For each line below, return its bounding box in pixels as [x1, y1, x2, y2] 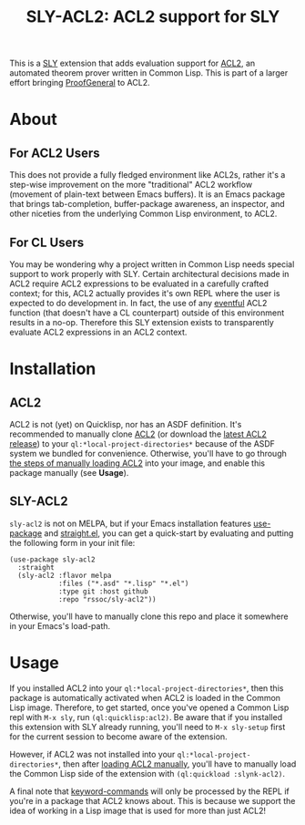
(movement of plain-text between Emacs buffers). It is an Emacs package [9, 189, 285, 200]
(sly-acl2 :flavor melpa [17, 571, 112, 580]
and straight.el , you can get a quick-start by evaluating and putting [44, 527, 294, 539]
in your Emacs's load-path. [9, 620, 111, 631]
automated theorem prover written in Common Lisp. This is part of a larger [9, 67, 289, 78]
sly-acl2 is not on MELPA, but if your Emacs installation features [9, 518, 252, 529]
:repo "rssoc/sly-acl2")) [57, 594, 157, 603]
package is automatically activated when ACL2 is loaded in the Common [9, 692, 280, 703]
